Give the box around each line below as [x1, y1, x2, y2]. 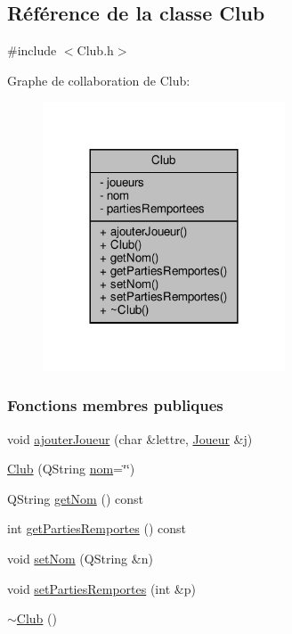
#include [7, 41, 57, 60]
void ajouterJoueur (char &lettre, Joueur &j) [7, 429, 253, 448]
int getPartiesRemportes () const [7, 519, 186, 538]
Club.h [77, 41, 114, 60]
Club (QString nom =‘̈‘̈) [7, 459, 135, 478]
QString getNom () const [7, 489, 143, 507]
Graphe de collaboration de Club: [7, 70, 191, 89]
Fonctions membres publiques [7, 394, 223, 416]
